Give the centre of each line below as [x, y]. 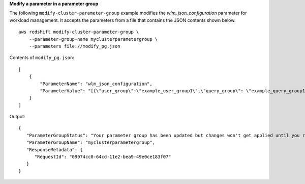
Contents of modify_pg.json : [42, 58]
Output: [17, 117]
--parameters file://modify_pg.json [74, 46]
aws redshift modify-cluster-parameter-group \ [79, 32]
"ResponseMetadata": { [55, 150]
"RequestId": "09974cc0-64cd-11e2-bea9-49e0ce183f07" [103, 157]
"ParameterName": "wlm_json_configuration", [96, 84]
